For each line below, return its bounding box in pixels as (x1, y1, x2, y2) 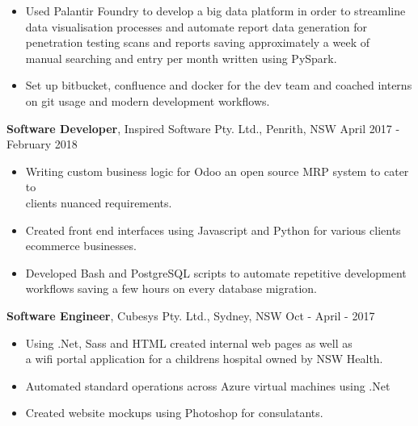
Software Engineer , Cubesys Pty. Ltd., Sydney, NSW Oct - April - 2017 (6, 307, 375, 324)
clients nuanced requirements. (25, 194, 172, 211)
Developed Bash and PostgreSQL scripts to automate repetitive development (25, 264, 407, 281)
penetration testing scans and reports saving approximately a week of (25, 34, 370, 51)
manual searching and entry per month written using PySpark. (25, 49, 337, 66)
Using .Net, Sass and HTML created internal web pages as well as (25, 334, 353, 351)
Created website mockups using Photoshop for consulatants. (25, 404, 323, 421)
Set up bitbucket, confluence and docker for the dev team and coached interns (25, 77, 412, 94)
